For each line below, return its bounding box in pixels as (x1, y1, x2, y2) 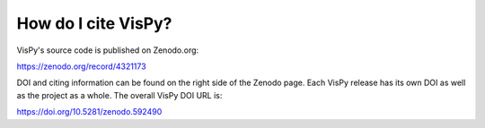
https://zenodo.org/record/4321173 (16, 61, 147, 72)
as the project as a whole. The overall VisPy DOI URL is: (16, 90, 223, 100)
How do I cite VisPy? (16, 13, 172, 33)
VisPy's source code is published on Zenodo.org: (16, 45, 199, 55)
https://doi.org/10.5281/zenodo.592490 (16, 107, 163, 117)
